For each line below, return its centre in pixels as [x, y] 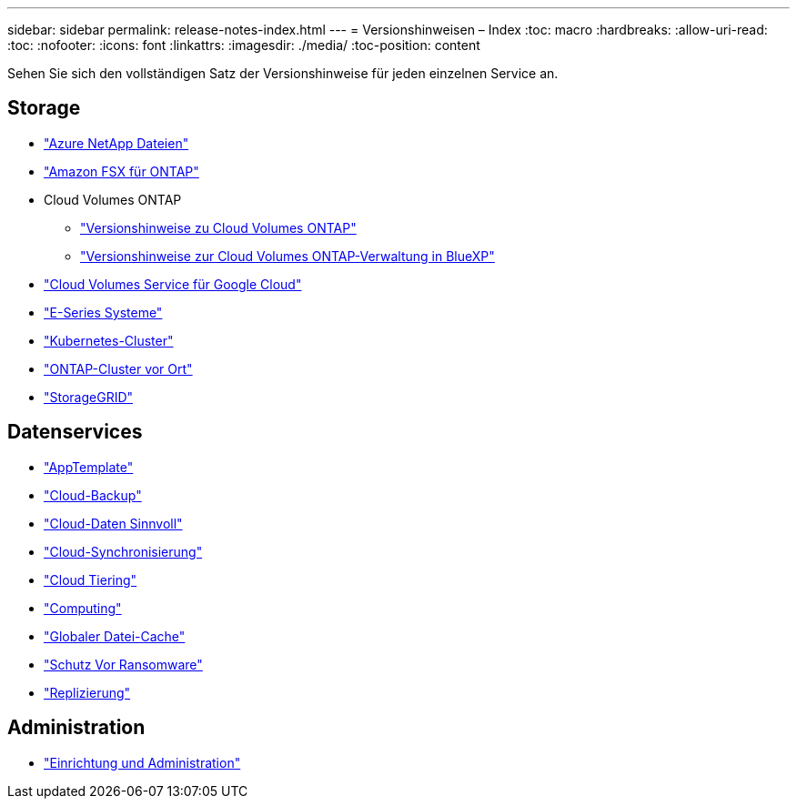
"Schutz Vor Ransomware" [123, 664]
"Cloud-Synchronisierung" [123, 551]
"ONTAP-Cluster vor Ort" [118, 368]
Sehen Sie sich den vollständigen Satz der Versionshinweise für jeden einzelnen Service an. [283, 73]
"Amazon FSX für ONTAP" [121, 171]
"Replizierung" [87, 692]
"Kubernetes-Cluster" [109, 340]
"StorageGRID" [89, 397]
